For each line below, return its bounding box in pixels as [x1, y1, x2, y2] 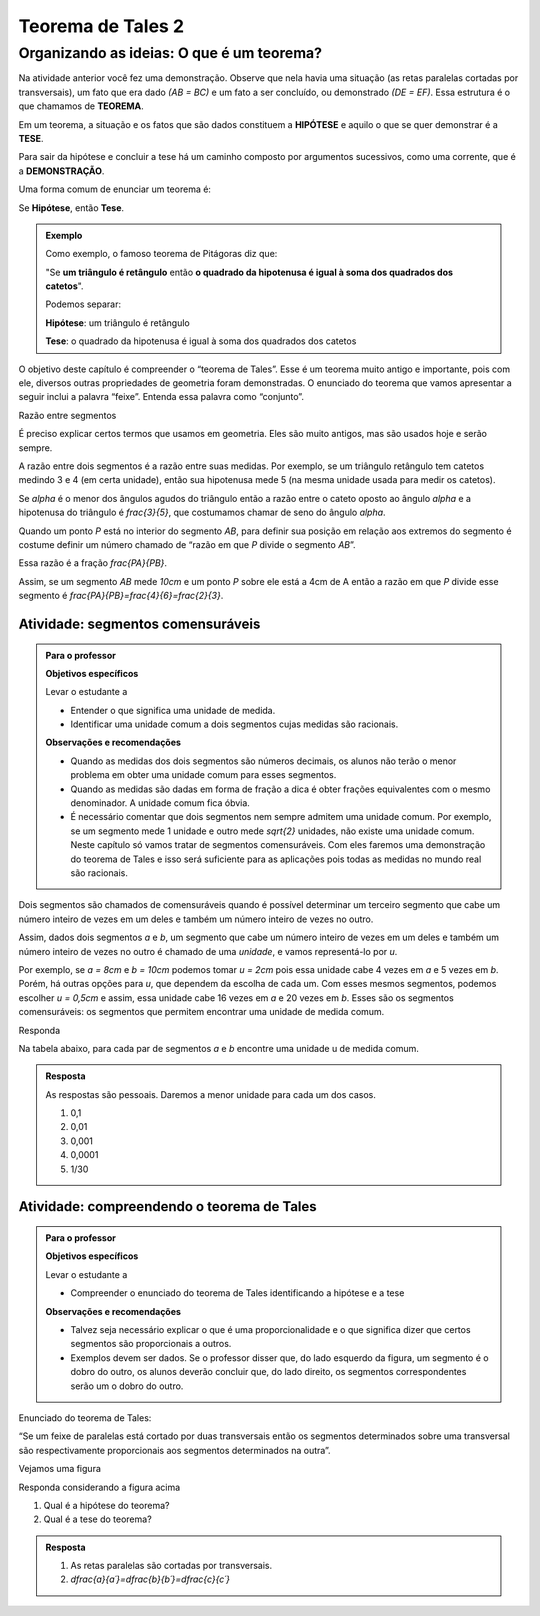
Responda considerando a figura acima [18, 1481, 181, 1493]
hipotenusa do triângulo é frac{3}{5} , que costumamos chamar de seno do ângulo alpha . [18, 506, 386, 519]
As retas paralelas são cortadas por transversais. [70, 1560, 273, 1572]
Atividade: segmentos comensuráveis [18, 615, 261, 632]
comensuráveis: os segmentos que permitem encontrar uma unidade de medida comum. [18, 1006, 385, 1018]
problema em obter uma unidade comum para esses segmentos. [70, 769, 337, 781]
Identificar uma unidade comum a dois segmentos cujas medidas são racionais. [70, 718, 399, 730]
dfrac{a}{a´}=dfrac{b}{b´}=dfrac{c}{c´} [70, 1573, 230, 1585]
